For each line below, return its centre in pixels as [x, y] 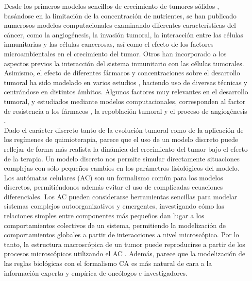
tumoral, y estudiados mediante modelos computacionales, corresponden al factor [125, 101]
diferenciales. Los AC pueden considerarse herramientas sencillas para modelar [121, 196]
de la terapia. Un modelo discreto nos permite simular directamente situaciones [122, 158]
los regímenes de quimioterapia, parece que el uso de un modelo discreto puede [121, 139]
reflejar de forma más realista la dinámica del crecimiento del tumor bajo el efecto [126, 149]
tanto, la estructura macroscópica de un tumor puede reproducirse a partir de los [125, 244]
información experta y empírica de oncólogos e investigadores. [96, 272]
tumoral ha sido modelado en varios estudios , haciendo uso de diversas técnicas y [126, 82]
